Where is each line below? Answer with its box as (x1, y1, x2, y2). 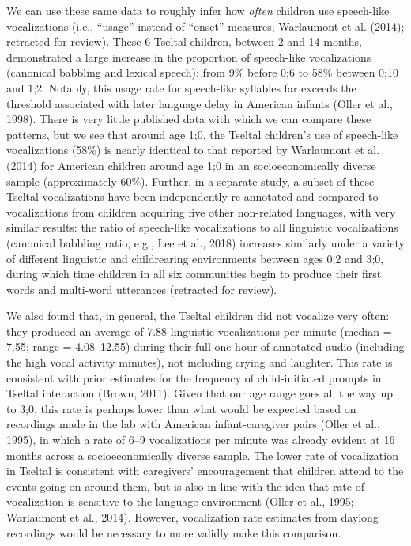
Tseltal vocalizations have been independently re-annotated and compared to (6, 188, 379, 205)
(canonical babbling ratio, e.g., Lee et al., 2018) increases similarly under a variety (6, 234, 405, 250)
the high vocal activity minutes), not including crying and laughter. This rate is (6, 354, 393, 371)
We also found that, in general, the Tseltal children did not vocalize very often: (6, 307, 390, 324)
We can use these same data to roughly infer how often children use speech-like (6, 2, 390, 18)
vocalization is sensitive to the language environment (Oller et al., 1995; (6, 493, 354, 510)
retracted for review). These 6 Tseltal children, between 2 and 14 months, (6, 33, 362, 50)
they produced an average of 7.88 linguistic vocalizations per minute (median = (6, 322, 392, 339)
